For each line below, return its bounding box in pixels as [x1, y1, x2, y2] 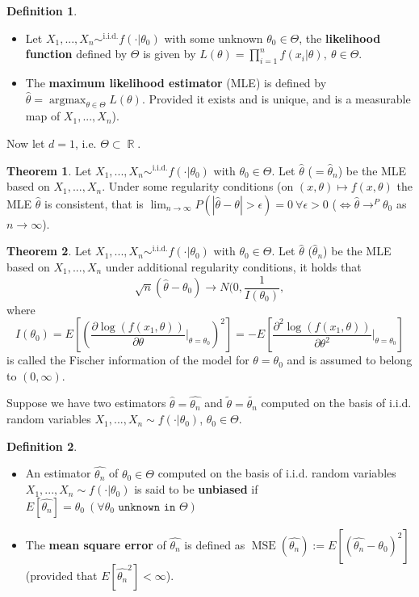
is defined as [184, 536, 245, 553]
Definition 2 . [6, 437, 78, 454]
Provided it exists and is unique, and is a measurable [149, 90, 411, 107]
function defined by [25, 45, 128, 62]
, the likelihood [299, 29, 381, 46]
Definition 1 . [6, 2, 78, 19]
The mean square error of [25, 536, 166, 553]
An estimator [25, 465, 91, 481]
